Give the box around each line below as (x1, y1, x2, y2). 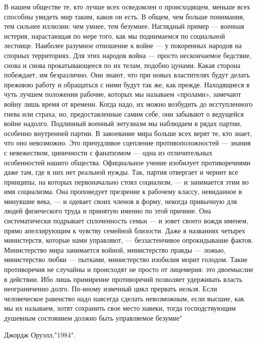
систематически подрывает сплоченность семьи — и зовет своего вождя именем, (4, 215, 249, 226)
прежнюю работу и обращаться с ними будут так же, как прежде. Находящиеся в (4, 79, 250, 89)
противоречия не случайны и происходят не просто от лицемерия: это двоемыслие (4, 264, 254, 274)
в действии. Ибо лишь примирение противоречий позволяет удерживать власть (4, 274, 243, 284)
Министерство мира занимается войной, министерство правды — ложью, (4, 244, 226, 255)
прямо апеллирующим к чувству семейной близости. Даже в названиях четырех (4, 225, 246, 235)
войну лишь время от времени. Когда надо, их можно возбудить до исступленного (4, 98, 253, 109)
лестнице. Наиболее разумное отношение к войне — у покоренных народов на (4, 40, 242, 51)
